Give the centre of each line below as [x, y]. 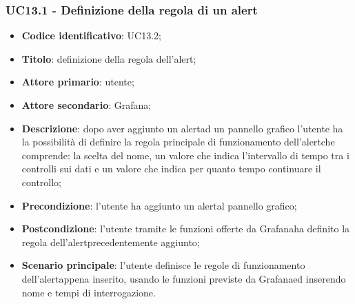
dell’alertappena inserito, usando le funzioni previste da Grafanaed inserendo [184, 278]
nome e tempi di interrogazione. [89, 292]
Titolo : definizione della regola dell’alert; [109, 58]
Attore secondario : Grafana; [87, 105]
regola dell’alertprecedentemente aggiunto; [111, 242]
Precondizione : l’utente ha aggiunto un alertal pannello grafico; [159, 205]
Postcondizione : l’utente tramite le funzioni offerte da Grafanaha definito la [186, 229]
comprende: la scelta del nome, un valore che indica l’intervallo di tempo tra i [185, 155]
